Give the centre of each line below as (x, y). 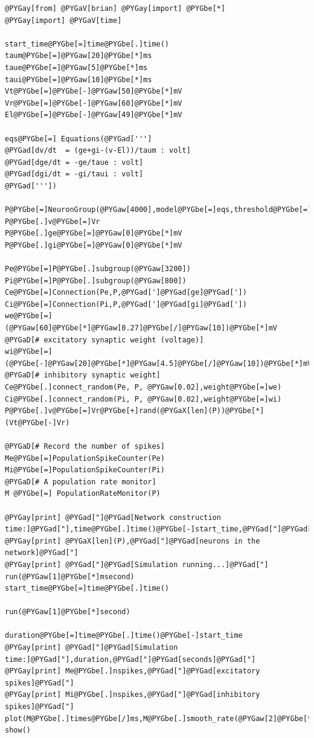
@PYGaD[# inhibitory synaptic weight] (83, 375)
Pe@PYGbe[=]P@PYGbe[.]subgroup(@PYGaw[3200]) (98, 269)
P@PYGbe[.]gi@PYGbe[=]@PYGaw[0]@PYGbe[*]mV (94, 245)
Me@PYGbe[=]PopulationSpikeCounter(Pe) (85, 458)
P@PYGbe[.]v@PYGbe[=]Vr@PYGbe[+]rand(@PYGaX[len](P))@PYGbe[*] (135, 411)
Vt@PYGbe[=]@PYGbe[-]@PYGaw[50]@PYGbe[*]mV (94, 91)
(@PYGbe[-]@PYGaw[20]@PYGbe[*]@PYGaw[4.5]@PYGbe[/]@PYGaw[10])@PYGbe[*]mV (159, 363)
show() (18, 730)
